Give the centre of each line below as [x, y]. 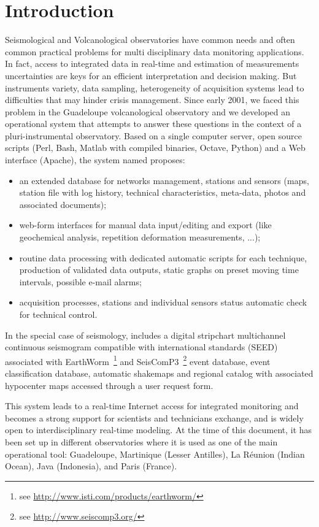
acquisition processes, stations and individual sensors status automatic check [163, 302]
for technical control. [58, 314]
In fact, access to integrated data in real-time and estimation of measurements [152, 63]
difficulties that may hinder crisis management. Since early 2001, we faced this [152, 100]
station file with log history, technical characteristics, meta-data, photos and [163, 192]
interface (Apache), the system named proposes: [95, 160]
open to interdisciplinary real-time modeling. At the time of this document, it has [159, 430]
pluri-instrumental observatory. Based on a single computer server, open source [153, 135]
